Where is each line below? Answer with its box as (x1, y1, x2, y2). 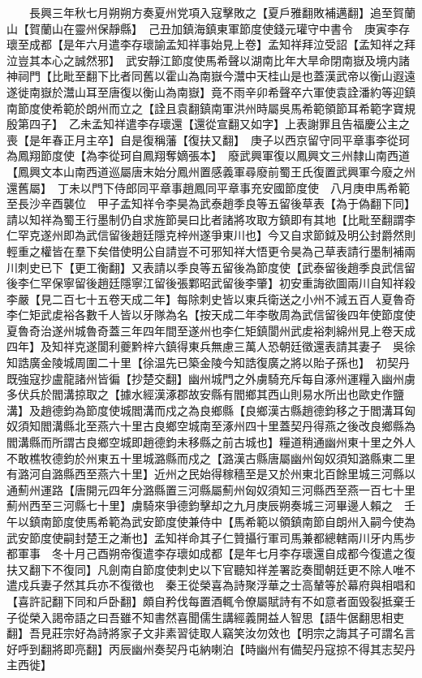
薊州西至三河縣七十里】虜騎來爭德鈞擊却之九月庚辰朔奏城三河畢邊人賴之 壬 (6, 497, 416, 514)
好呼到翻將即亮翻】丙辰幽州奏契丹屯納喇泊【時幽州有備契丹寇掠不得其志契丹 (6, 640, 416, 657)
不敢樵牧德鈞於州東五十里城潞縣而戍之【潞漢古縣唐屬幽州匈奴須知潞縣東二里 (6, 449, 416, 466)
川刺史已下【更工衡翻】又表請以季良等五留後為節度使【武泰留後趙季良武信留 (6, 258, 416, 275)
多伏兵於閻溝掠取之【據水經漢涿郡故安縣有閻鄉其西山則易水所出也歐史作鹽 (6, 386, 404, 403)
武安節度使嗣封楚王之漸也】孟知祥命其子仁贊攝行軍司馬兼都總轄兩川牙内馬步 (6, 529, 416, 546)
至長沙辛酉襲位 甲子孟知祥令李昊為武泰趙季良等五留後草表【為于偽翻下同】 (6, 195, 416, 212)
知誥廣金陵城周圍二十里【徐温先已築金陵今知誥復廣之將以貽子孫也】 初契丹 (6, 354, 410, 371)
